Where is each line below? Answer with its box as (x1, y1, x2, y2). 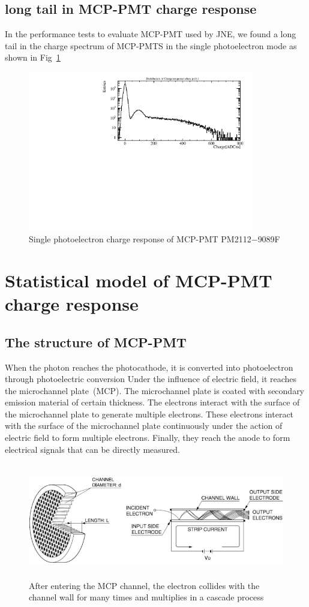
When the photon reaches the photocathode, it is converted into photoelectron (5, 360, 293, 373)
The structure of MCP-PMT (5, 332, 187, 351)
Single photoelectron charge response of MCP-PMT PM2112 (29, 233, 251, 245)
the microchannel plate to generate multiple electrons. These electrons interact (5, 407, 294, 420)
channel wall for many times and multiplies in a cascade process (29, 591, 264, 603)
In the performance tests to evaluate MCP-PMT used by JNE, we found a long (5, 28, 296, 40)
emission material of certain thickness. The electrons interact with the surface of (5, 396, 300, 408)
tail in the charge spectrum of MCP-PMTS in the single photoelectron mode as (5, 39, 297, 52)
